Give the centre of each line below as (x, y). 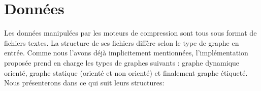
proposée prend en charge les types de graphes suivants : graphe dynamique (122, 62)
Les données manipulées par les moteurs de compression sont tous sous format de (130, 33)
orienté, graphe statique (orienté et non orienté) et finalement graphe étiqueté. (126, 72)
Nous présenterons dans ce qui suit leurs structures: (84, 83)
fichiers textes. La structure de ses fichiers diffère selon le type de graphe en (122, 42)
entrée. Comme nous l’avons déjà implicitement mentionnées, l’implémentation (126, 53)
